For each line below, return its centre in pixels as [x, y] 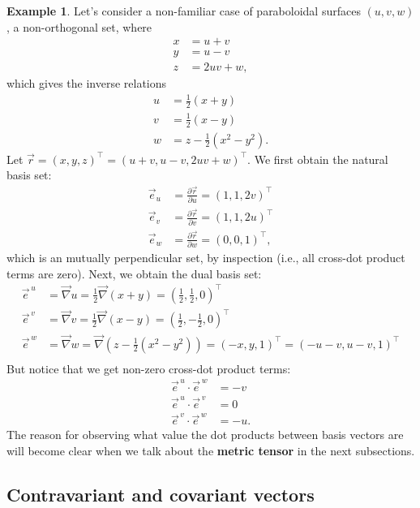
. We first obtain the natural [318, 159]
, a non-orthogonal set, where [79, 26]
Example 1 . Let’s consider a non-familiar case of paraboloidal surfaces [184, 11]
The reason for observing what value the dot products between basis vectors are [205, 435]
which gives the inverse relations [87, 83]
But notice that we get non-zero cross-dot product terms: [149, 368]
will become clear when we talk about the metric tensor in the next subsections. [211, 451]
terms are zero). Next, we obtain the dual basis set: [134, 273]
